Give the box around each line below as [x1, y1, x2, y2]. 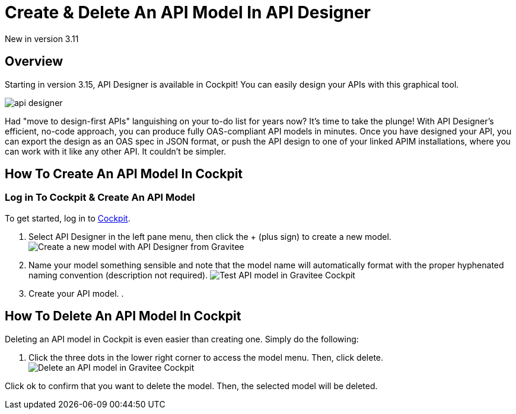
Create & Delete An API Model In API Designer [5, 2, 371, 23]
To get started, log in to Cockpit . [5, 213, 130, 223]
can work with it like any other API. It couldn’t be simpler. [5, 146, 227, 156]
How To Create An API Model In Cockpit [5, 166, 243, 182]
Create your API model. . [28, 288, 124, 299]
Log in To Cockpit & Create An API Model [5, 191, 195, 204]
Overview [5, 54, 63, 69]
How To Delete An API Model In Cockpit [5, 309, 241, 324]
